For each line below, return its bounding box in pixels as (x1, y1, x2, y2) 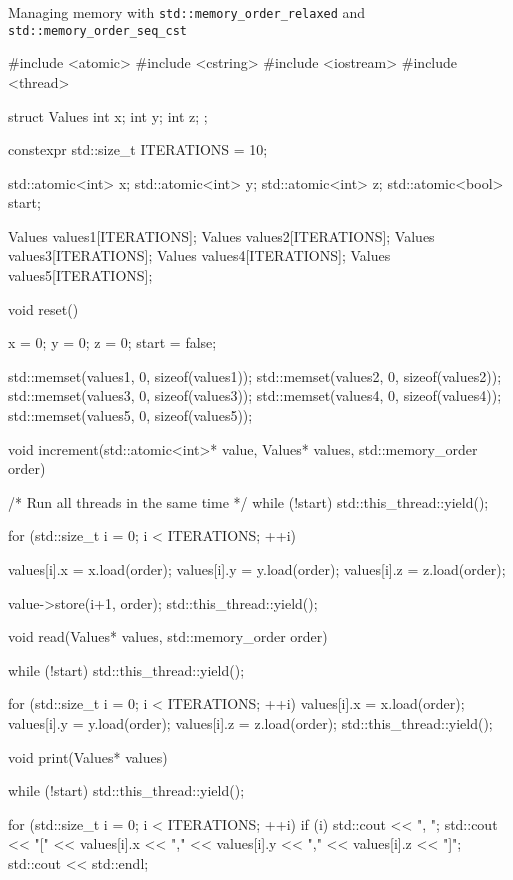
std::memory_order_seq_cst (8, 23, 187, 38)
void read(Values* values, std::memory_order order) (8, 626, 328, 647)
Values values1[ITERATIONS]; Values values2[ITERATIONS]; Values (8, 225, 435, 246)
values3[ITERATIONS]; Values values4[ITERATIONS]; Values (8, 245, 391, 266)
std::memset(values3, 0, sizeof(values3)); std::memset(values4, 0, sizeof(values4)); (8, 385, 502, 406)
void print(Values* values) (8, 746, 168, 767)
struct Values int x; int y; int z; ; (8, 105, 208, 126)
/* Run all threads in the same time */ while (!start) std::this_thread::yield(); (8, 491, 489, 512)
